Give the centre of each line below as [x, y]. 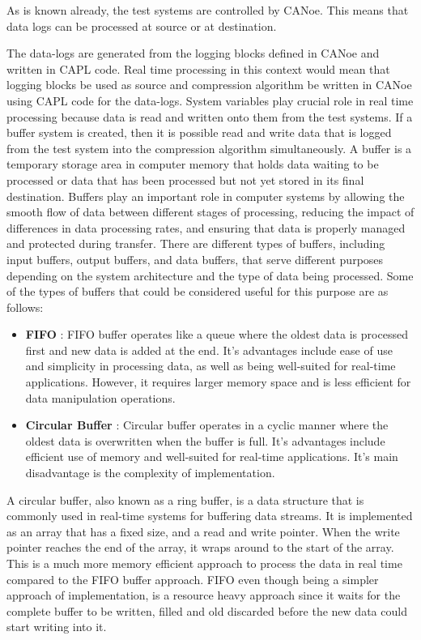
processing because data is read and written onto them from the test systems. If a [210, 116]
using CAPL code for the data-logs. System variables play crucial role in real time [210, 100]
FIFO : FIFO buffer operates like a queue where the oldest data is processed [217, 334]
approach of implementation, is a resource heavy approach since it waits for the [204, 595]
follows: [25, 307]
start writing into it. [57, 627]
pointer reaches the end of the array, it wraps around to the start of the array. [200, 547]
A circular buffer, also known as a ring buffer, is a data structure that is [185, 499]
